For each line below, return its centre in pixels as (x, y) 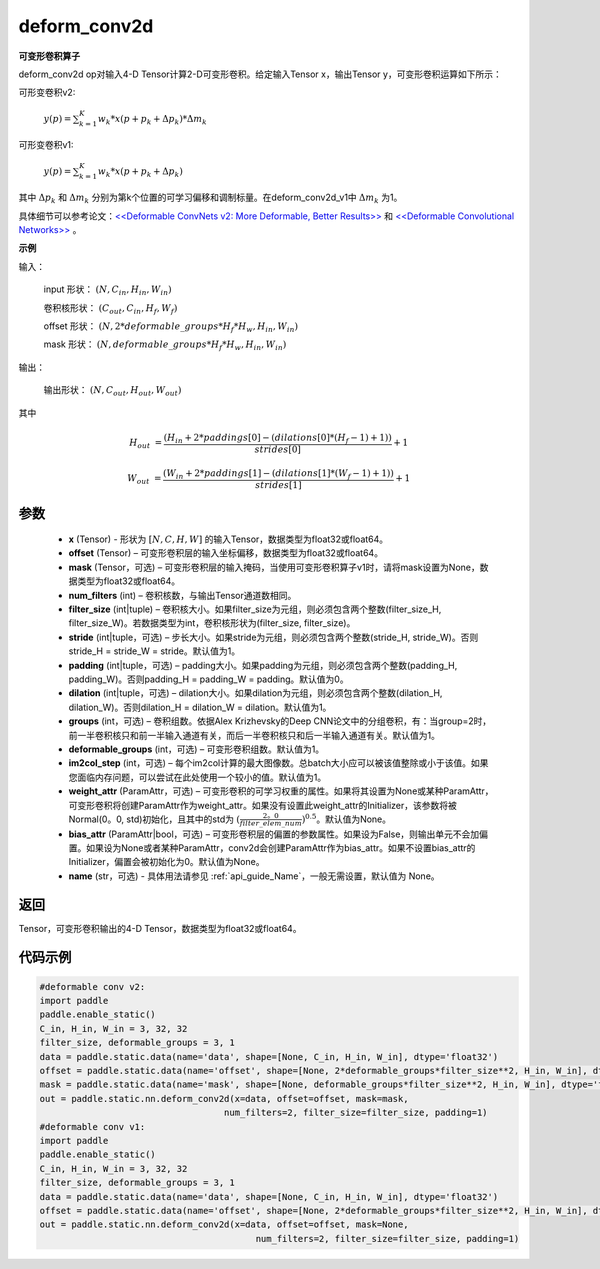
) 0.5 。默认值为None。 (346, 818)
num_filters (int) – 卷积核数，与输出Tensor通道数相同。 (182, 595)
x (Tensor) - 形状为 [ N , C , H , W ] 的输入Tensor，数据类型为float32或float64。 (228, 539)
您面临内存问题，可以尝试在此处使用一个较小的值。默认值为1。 (197, 777)
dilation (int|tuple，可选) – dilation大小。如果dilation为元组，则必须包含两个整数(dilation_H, (255, 693)
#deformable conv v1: (92, 1126)
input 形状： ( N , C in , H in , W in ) (107, 290)
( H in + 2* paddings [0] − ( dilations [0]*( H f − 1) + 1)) (277, 438)
